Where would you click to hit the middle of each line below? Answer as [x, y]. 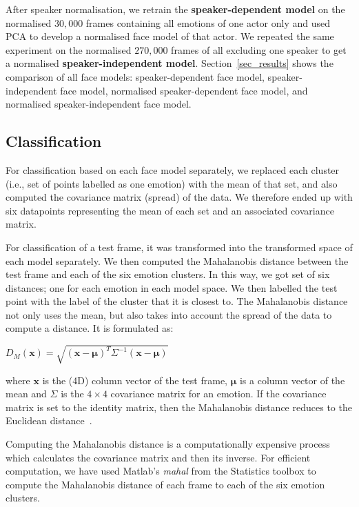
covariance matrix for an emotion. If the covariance [218, 394]
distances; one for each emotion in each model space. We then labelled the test [172, 287]
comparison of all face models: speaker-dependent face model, [135, 76]
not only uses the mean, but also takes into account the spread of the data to [169, 314]
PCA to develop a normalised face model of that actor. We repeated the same [170, 36]
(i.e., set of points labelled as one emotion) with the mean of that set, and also [172, 183]
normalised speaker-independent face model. [99, 104]
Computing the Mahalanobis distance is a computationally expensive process [168, 444]
